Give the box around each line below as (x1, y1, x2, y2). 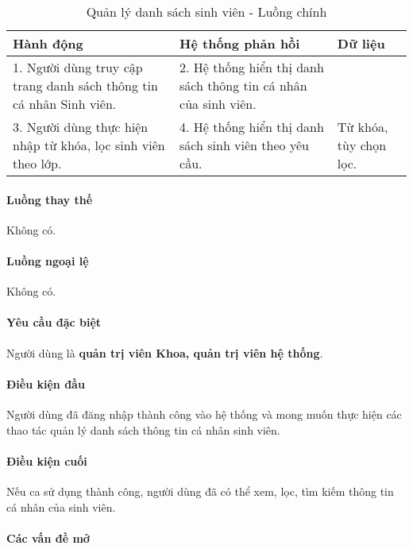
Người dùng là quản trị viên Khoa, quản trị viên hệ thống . (6, 344, 323, 361)
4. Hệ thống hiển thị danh (179, 118, 324, 136)
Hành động (13, 34, 83, 52)
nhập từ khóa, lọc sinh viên (13, 136, 165, 154)
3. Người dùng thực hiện (13, 118, 149, 136)
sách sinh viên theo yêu (179, 136, 309, 154)
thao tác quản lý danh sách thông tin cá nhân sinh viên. (6, 421, 280, 438)
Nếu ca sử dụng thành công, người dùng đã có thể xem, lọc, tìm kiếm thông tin (6, 482, 394, 499)
